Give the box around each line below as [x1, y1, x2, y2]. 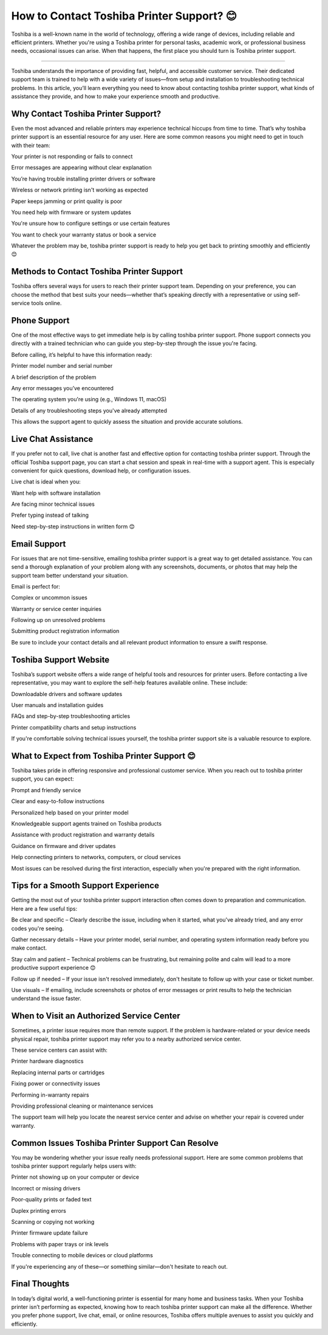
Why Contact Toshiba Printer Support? [11, 108, 162, 119]
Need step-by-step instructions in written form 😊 [11, 523, 135, 530]
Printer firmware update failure [11, 1229, 88, 1237]
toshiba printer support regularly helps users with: [11, 1162, 137, 1170]
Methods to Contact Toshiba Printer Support [11, 266, 183, 277]
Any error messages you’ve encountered [11, 385, 114, 392]
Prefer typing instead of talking [11, 511, 89, 519]
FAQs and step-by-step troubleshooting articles [11, 712, 131, 720]
